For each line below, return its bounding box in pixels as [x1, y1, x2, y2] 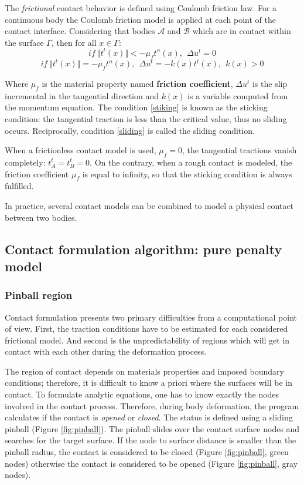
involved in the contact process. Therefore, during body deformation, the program [5, 399, 299, 412]
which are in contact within [192, 25, 291, 37]
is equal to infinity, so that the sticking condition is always [82, 167, 292, 180]
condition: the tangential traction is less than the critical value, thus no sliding [5, 112, 287, 124]
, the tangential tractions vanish [182, 144, 297, 156]
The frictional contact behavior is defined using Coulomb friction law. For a [5, 2, 277, 14]
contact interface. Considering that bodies [5, 25, 155, 37]
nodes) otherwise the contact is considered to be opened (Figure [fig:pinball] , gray [5, 457, 298, 469]
